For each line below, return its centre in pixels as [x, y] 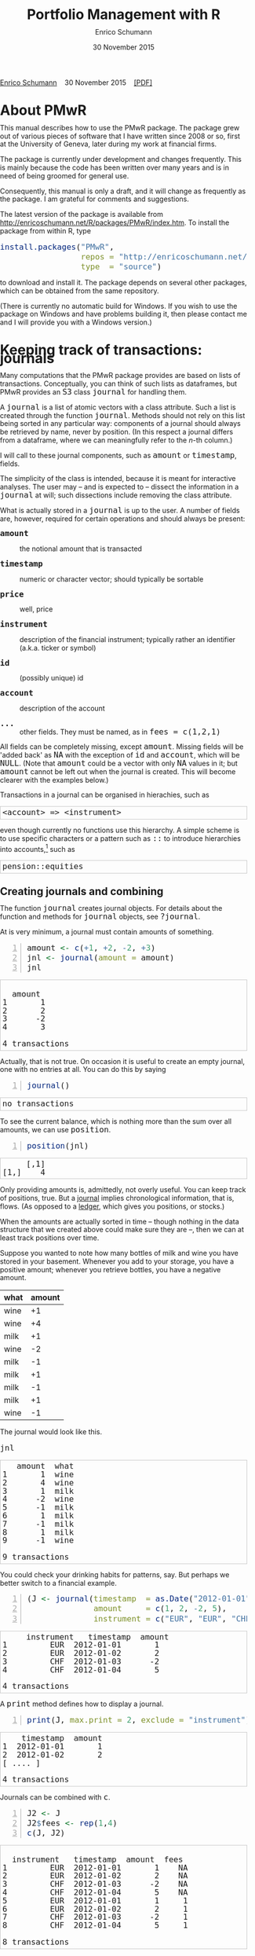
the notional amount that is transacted [81, 549]
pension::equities [43, 866]
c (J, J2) [46, 1833]
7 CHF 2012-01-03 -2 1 [95, 1917]
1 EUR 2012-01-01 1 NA [95, 1868]
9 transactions [36, 1557]
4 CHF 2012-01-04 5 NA [95, 1893]
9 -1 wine [38, 1541]
